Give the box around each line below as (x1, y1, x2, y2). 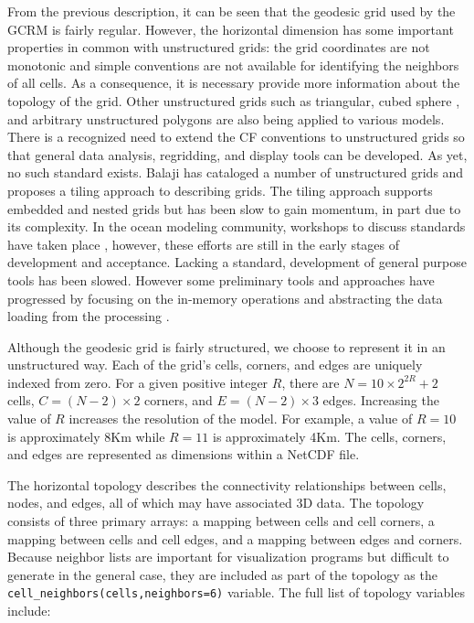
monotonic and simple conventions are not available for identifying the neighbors (7, 55, 459, 74)
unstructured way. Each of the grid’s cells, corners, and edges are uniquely (7, 355, 423, 374)
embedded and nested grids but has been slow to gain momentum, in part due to (7, 199, 461, 218)
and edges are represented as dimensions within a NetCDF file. (7, 445, 360, 464)
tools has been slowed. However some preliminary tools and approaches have (7, 270, 435, 289)
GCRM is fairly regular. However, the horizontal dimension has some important (7, 19, 454, 38)
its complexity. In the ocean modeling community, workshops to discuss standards (7, 217, 466, 236)
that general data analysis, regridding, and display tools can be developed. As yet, (7, 145, 468, 164)
